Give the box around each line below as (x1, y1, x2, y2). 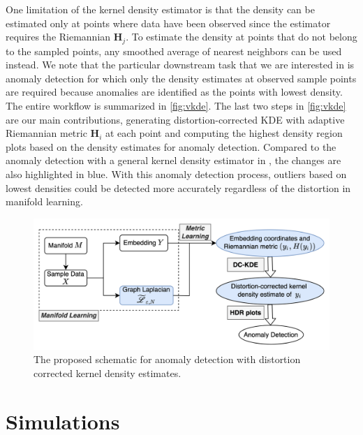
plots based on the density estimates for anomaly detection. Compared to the (6, 139, 336, 154)
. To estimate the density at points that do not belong (126, 29, 357, 44)
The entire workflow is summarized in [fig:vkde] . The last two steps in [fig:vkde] (6, 98, 346, 113)
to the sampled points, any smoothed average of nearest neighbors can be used (6, 43, 342, 58)
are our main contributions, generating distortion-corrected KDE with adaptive (6, 112, 345, 126)
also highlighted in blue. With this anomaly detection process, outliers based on (6, 166, 347, 181)
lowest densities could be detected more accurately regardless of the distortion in (6, 180, 351, 195)
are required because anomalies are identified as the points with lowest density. (6, 84, 343, 99)
